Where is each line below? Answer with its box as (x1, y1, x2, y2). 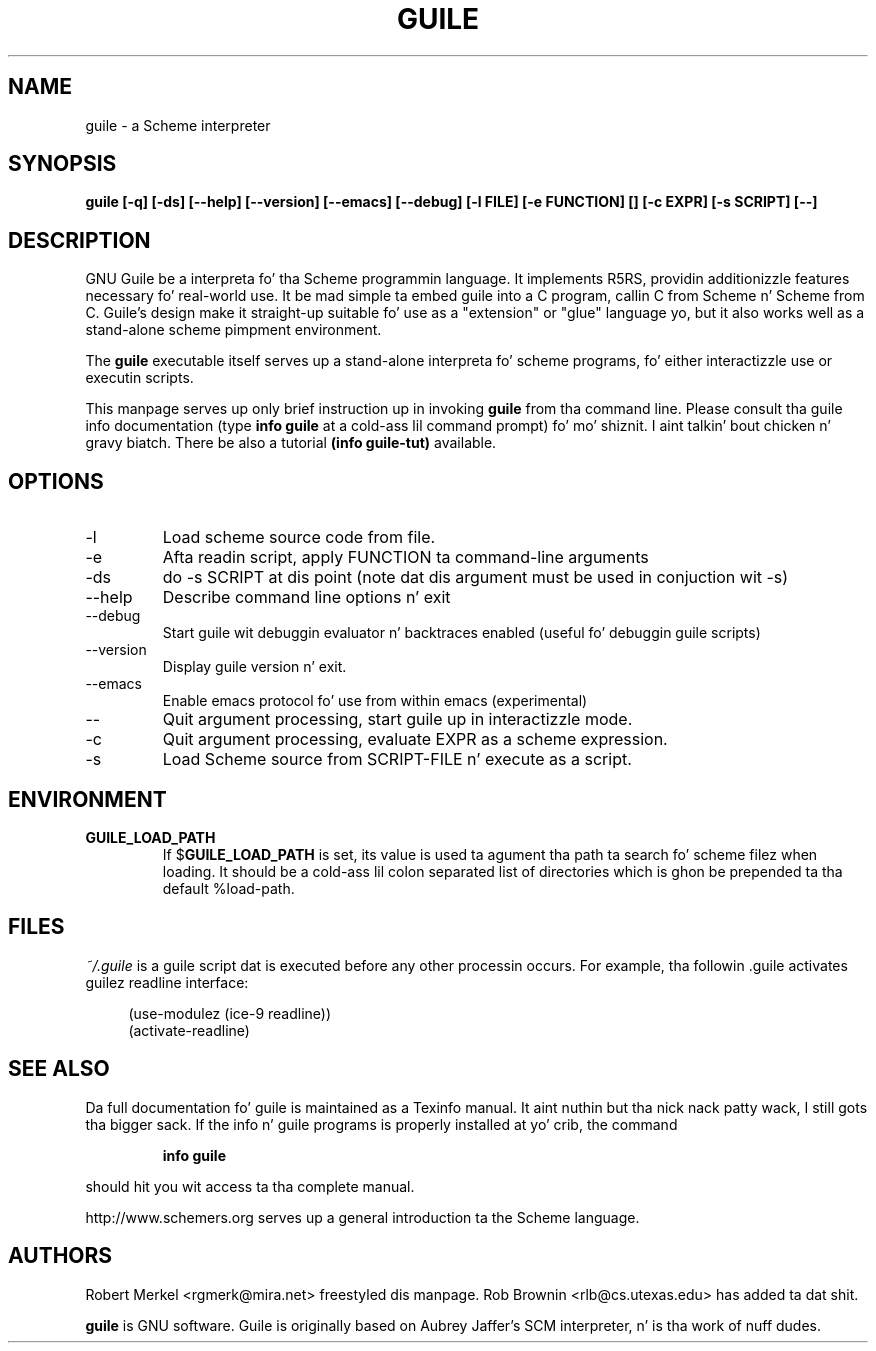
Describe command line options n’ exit (162, 587, 451, 608)
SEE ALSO (8, 1056, 110, 1082)
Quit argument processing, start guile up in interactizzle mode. (162, 709, 633, 730)
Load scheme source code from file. (162, 527, 436, 548)
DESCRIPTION (8, 227, 151, 253)
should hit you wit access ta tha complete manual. (85, 1177, 415, 1195)
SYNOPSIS (8, 151, 117, 177)
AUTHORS (8, 1243, 113, 1269)
